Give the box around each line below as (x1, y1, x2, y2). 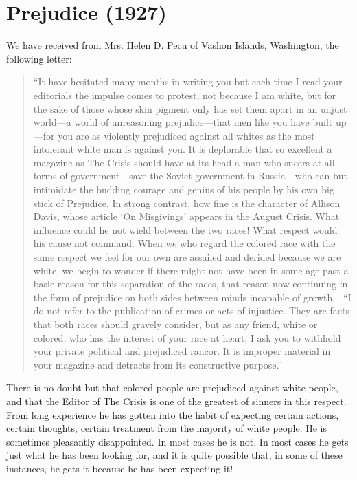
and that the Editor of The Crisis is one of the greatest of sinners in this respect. (6, 393, 347, 408)
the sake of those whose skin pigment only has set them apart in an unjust (33, 101, 347, 116)
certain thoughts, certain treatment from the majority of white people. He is (6, 421, 327, 435)
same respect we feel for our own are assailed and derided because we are (33, 250, 341, 264)
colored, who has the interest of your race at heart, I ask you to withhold (33, 330, 341, 345)
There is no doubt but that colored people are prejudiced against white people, (6, 380, 338, 395)
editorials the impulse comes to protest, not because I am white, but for (33, 87, 336, 102)
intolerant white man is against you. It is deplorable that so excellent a (33, 142, 332, 156)
